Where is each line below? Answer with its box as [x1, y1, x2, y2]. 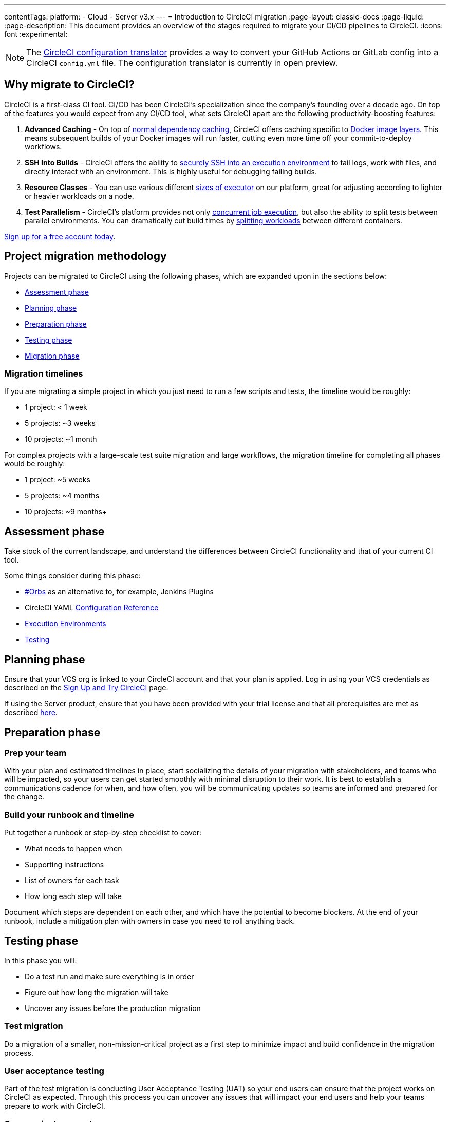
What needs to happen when [25, 844, 122, 853]
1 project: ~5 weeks [25, 475, 90, 484]
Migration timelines [4, 368, 83, 379]
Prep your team [4, 747, 67, 758]
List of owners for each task [25, 876, 119, 885]
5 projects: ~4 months [25, 491, 100, 500]
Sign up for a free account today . [4, 232, 116, 241]
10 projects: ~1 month [25, 435, 97, 444]
